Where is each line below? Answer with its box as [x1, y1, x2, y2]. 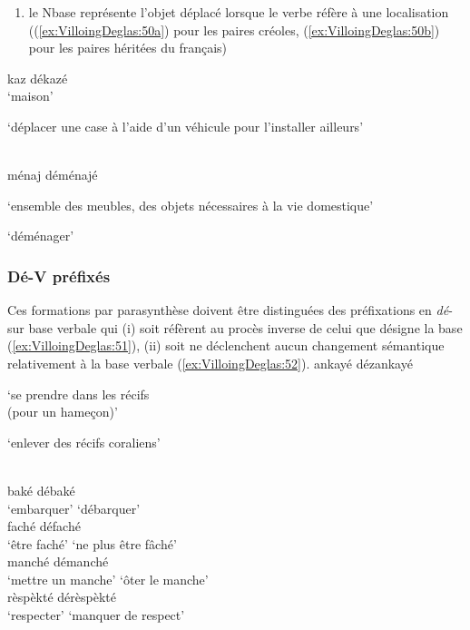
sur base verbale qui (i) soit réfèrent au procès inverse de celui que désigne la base [7, 318, 463, 337]
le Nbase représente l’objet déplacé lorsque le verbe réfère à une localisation [28, 3, 449, 21]
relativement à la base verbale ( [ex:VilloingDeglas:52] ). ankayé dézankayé [7, 353, 413, 372]
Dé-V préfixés [7, 264, 111, 287]
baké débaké [7, 480, 75, 499]
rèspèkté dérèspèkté [7, 587, 116, 606]
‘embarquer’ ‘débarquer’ [7, 498, 141, 517]
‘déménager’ [7, 226, 74, 245]
